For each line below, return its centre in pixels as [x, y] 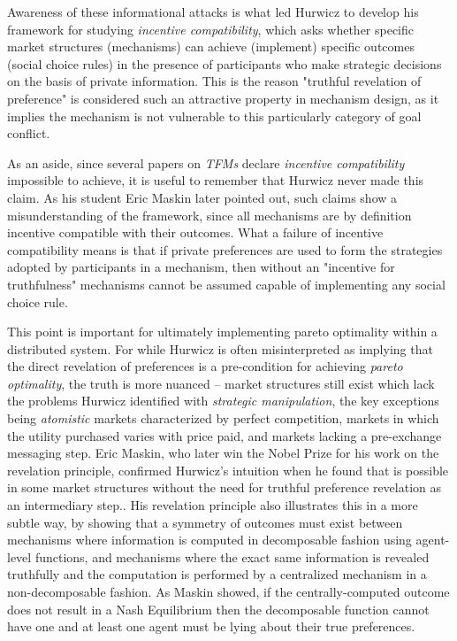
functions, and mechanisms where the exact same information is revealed [232, 556]
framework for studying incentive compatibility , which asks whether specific [211, 29]
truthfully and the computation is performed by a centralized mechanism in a [217, 574]
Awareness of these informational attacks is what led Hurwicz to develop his [213, 12]
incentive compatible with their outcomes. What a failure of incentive [195, 232]
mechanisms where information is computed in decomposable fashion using [209, 540]
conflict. [29, 133]
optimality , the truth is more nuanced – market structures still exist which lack [221, 383]
